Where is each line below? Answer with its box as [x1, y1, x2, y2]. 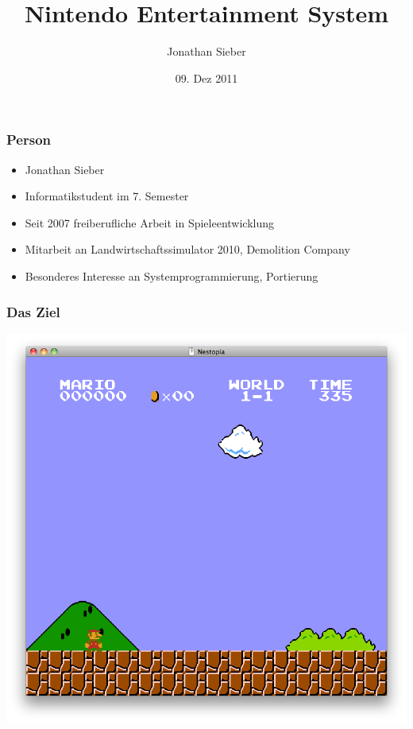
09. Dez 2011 [175, 69, 238, 86]
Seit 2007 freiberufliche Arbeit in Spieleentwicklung [25, 214, 275, 231]
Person [6, 130, 51, 149]
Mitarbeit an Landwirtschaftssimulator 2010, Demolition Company [25, 241, 350, 258]
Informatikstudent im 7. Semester [25, 188, 189, 204]
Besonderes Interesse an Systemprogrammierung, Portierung [25, 267, 318, 284]
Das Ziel [6, 301, 60, 321]
